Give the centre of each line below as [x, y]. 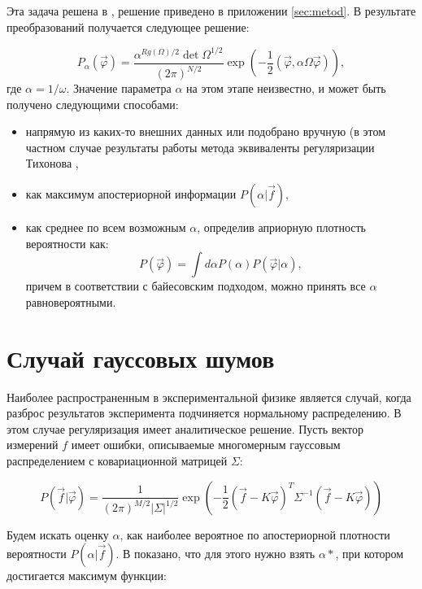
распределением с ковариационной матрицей [117, 460]
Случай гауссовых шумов [141, 358]
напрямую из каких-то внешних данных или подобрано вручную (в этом [206, 131]
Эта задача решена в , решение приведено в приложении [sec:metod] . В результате [211, 11]
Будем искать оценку [58, 534]
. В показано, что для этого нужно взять [215, 554]
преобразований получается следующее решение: [128, 26]
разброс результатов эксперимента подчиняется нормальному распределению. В [204, 413]
